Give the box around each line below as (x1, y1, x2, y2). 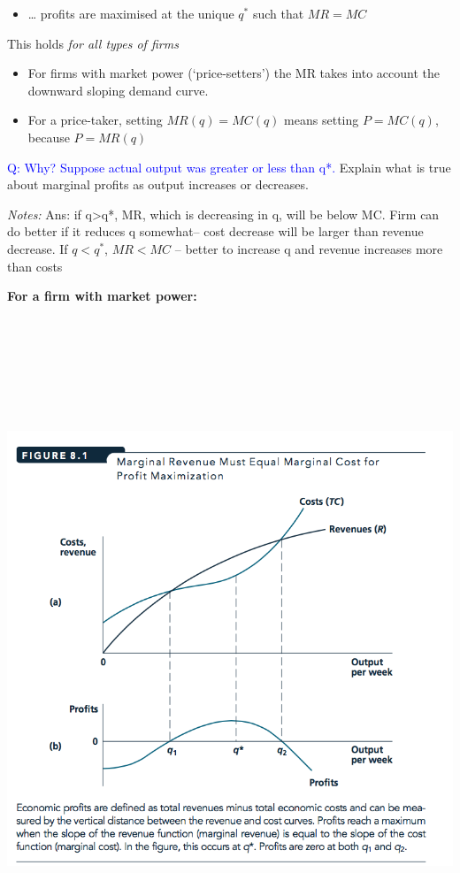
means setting (284, 111, 359, 129)
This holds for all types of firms (7, 34, 179, 52)
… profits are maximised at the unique (27, 4, 234, 22)
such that (252, 4, 304, 22)
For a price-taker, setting (27, 111, 163, 129)
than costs (7, 257, 63, 275)
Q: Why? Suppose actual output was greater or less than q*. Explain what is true (7, 157, 451, 176)
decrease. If (7, 239, 68, 257)
